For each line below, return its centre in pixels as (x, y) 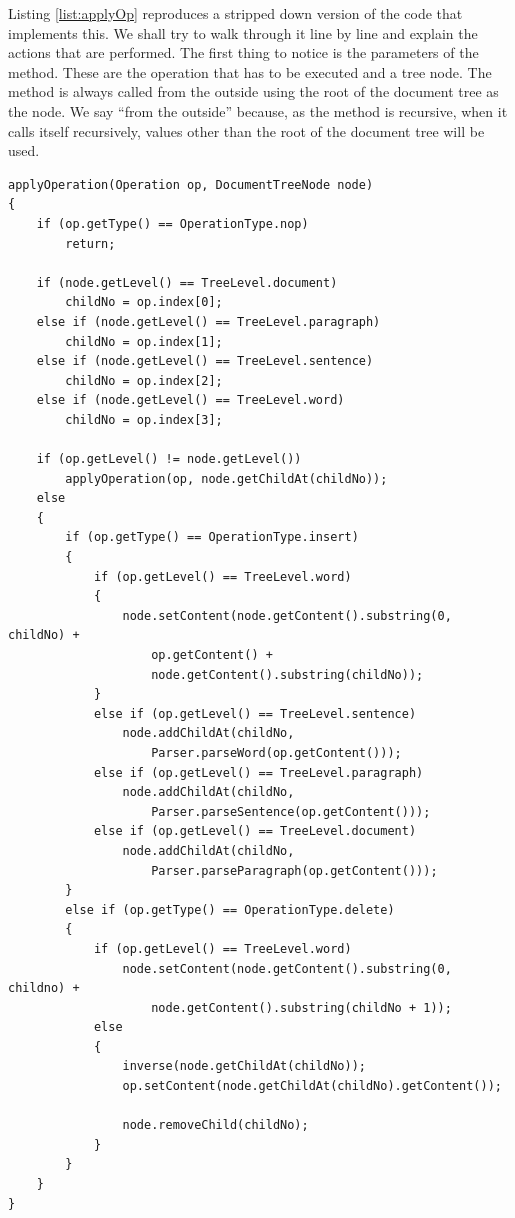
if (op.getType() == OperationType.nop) (172, 223)
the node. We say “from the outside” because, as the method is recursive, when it (258, 110)
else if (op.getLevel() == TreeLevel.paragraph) (258, 772)
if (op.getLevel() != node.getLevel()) (169, 459)
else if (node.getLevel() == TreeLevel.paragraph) (208, 321)
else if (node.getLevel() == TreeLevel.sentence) (205, 361)
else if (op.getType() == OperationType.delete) (230, 909)
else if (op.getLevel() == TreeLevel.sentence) (255, 713)
